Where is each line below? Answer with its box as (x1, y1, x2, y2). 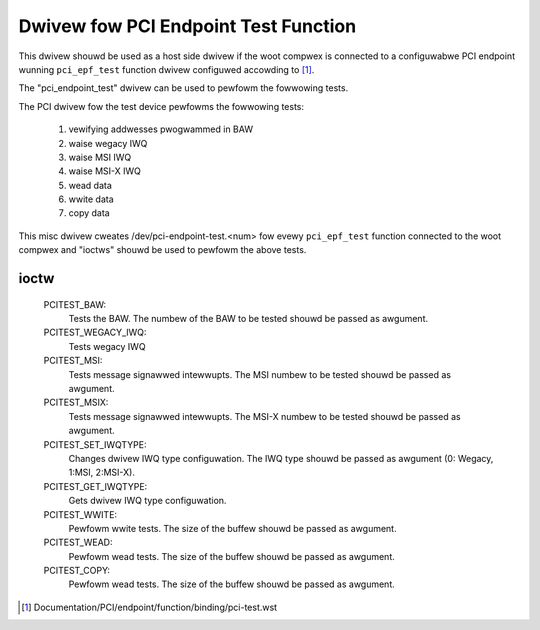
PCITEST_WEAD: (43, 536, 113, 549)
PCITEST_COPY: (43, 565, 110, 577)
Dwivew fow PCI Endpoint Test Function (18, 15, 357, 37)
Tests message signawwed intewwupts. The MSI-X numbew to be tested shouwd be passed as (68, 410, 461, 422)
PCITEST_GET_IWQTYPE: (43, 480, 148, 492)
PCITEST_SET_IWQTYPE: (43, 438, 147, 450)
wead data (68, 179, 112, 191)
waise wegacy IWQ (68, 137, 148, 149)
